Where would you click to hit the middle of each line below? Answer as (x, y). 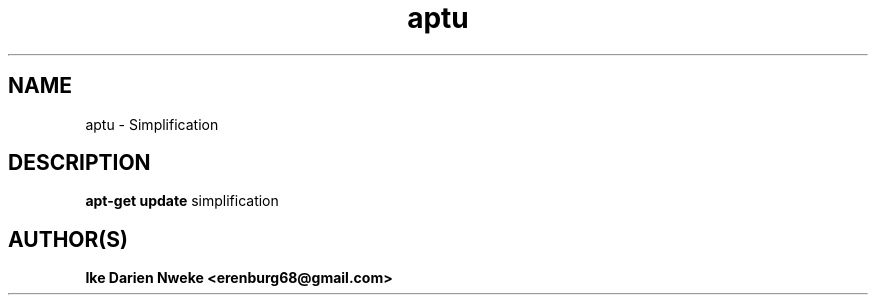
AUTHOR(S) (68, 239)
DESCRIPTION (79, 163)
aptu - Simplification (152, 124)
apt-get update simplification (182, 201)
